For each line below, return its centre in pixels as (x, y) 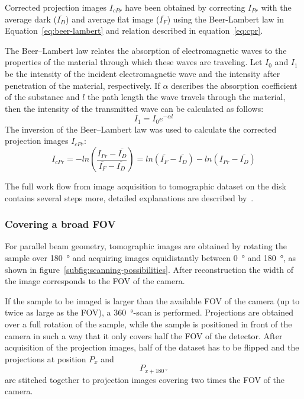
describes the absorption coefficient (234, 85)
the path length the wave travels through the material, (187, 97)
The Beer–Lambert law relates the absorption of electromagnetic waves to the (146, 50)
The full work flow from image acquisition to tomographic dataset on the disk (145, 186)
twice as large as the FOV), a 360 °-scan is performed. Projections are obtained (149, 312)
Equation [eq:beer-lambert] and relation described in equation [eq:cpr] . (134, 30)
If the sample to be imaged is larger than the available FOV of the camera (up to (152, 300)
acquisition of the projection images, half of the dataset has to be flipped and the (152, 347)
